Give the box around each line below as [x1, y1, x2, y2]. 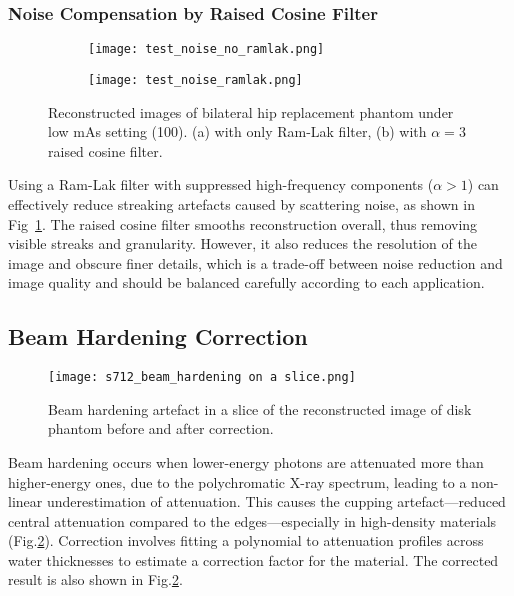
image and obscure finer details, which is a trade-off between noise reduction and [8, 252, 503, 273]
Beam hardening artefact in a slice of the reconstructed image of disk [48, 398, 472, 419]
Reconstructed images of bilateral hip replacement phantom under [48, 101, 454, 122]
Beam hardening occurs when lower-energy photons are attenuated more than [8, 451, 484, 472]
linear [8, 491, 43, 512]
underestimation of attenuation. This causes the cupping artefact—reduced [46, 491, 506, 512]
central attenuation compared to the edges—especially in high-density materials [8, 510, 497, 531]
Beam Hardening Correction [8, 321, 308, 352]
